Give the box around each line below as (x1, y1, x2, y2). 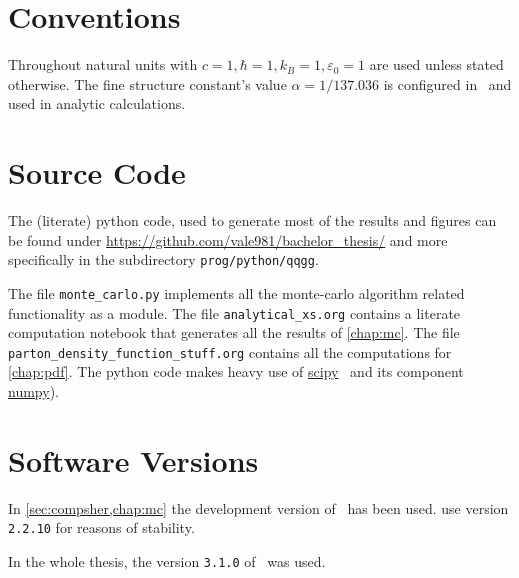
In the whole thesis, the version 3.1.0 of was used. (8, 551, 326, 571)
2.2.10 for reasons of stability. (8, 517, 195, 538)
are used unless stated (369, 54, 504, 75)
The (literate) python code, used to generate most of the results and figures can (8, 210, 497, 231)
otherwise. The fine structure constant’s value (8, 73, 287, 94)
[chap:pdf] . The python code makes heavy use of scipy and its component (8, 361, 464, 382)
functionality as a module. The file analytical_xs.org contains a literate (8, 302, 461, 323)
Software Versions (8, 439, 259, 480)
